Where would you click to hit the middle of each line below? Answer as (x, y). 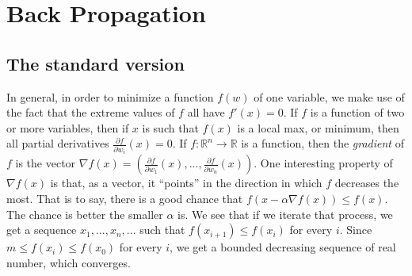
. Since (356, 230)
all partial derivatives (58, 143)
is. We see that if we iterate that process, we (285, 214)
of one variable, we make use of (329, 96)
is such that (170, 127)
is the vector (46, 163)
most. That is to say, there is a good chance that (125, 198)
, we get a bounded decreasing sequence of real (283, 247)
